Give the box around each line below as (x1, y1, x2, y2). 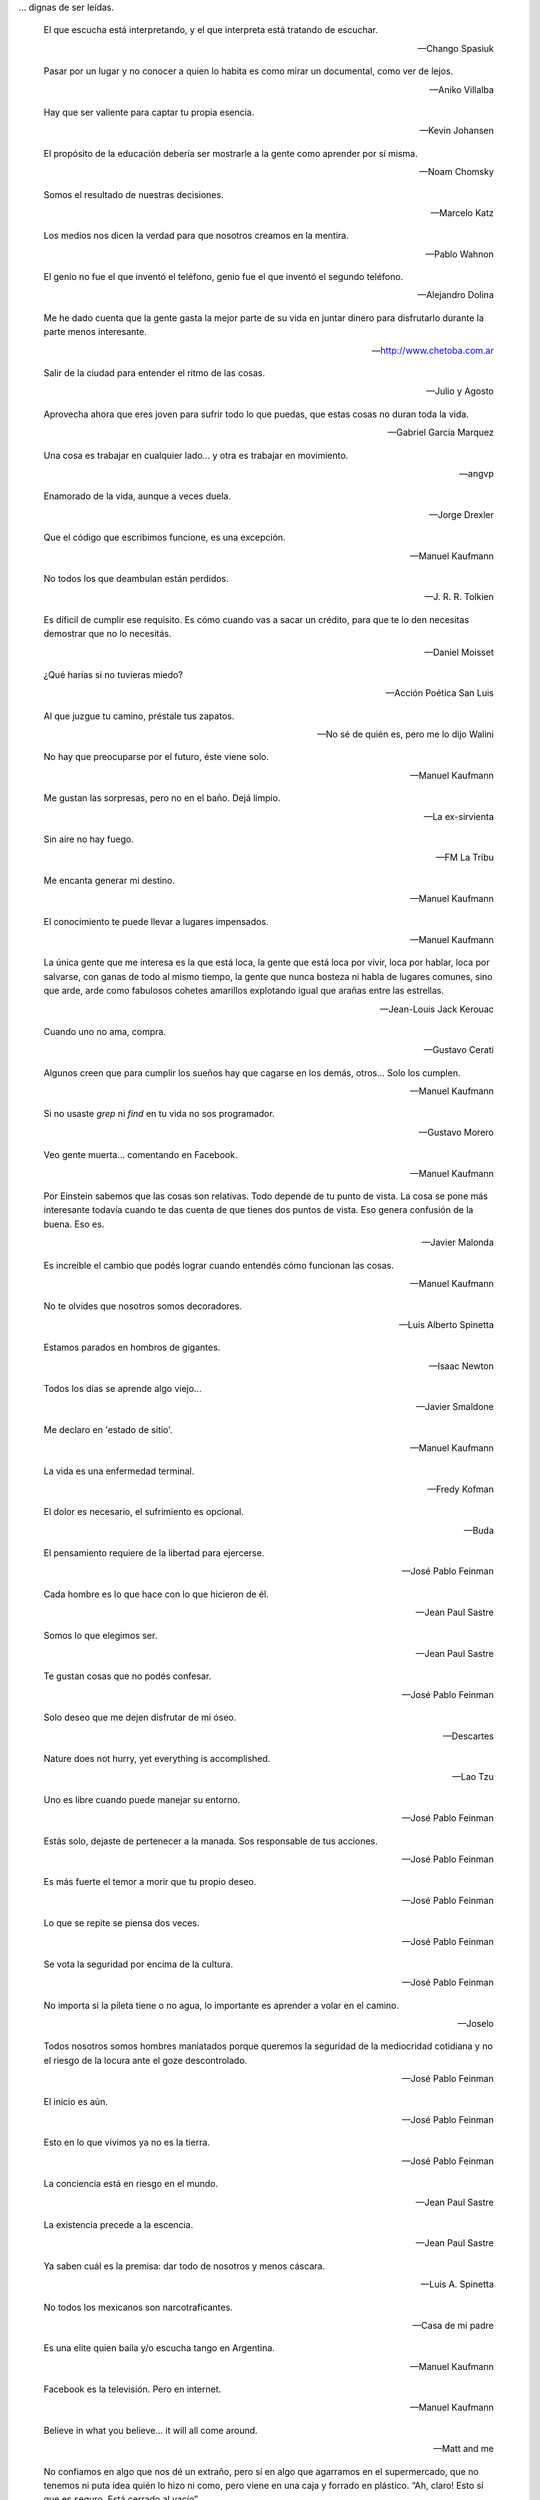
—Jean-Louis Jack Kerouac (379, 1003, 494, 1015)
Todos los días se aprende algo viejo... (43, 1382, 202, 1394)
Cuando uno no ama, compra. (43, 1025, 167, 1037)
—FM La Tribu (435, 851, 494, 864)
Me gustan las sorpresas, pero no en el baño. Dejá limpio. (43, 792, 281, 804)
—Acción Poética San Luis (385, 687, 494, 699)
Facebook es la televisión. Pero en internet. (43, 2383, 222, 2395)
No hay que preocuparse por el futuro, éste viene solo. (43, 751, 270, 763)
